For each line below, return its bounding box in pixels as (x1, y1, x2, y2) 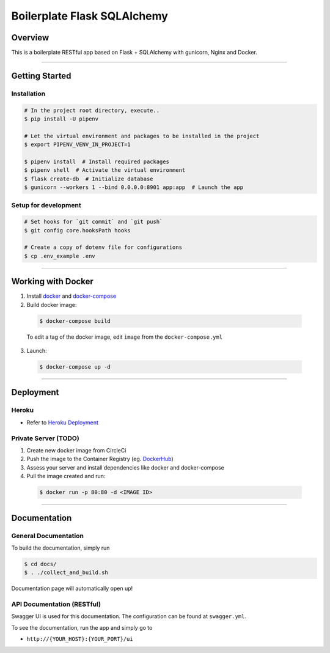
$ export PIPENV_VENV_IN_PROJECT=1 (24, 141, 131, 148)
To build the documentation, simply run (11, 544, 110, 552)
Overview (11, 32, 50, 43)
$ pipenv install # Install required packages (24, 158, 169, 165)
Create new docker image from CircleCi (26, 446, 127, 454)
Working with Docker (11, 276, 94, 287)
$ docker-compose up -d (39, 364, 111, 371)
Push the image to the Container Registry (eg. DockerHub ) (26, 456, 174, 463)
